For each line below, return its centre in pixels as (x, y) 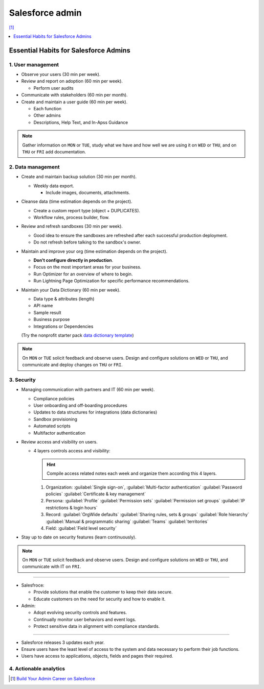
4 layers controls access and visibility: (72, 451)
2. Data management (34, 167)
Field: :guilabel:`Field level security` (81, 528)
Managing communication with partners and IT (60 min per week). (88, 390)
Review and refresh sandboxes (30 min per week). (72, 226)
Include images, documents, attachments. (88, 192)
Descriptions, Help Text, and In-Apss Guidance (81, 122)
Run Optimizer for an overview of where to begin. (83, 274)
